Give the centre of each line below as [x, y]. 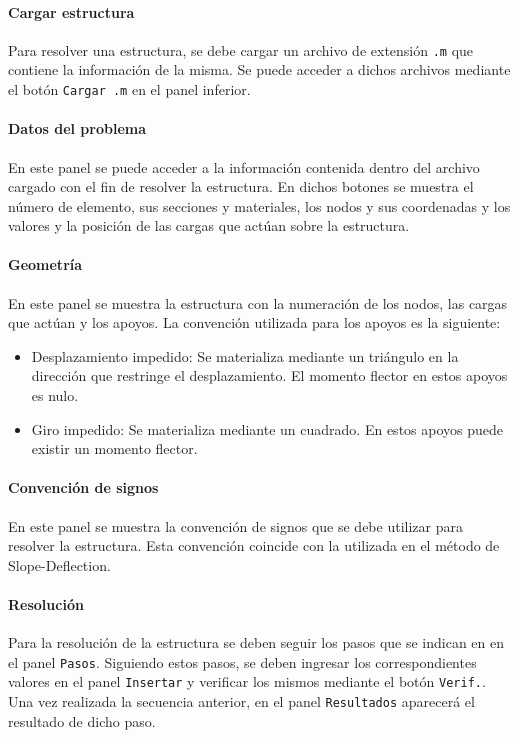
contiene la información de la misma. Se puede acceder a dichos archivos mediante [259, 69]
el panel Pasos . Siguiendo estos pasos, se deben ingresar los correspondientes [242, 661]
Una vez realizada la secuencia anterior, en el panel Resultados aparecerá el [241, 701]
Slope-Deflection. [59, 564]
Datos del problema [77, 128]
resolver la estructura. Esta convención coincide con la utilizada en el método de [254, 545]
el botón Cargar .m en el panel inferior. [129, 89]
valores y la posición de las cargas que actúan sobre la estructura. [209, 225]
